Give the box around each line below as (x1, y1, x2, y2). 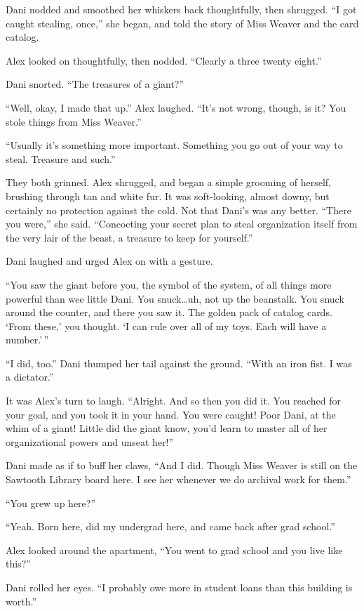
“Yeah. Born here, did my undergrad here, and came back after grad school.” (6, 519, 335, 534)
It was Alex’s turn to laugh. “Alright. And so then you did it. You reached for (6, 393, 341, 408)
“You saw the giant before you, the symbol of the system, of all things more (6, 277, 332, 291)
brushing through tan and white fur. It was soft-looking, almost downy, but (6, 188, 330, 203)
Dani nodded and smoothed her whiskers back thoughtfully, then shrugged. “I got (6, 2, 357, 16)
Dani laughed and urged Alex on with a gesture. (6, 254, 213, 268)
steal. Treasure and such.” (6, 151, 116, 166)
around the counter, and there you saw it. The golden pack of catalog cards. (6, 305, 332, 320)
